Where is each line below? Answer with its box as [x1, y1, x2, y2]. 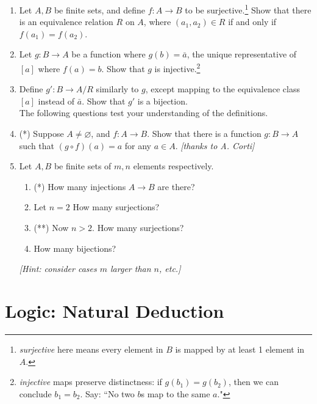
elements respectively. [133, 160, 214, 172]
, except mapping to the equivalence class [145, 83, 300, 95]
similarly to [96, 83, 139, 95]
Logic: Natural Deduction [5, 298, 224, 323]
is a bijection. [137, 94, 188, 107]
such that [19, 139, 55, 152]
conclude [19, 387, 52, 400]
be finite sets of [54, 160, 112, 172]
